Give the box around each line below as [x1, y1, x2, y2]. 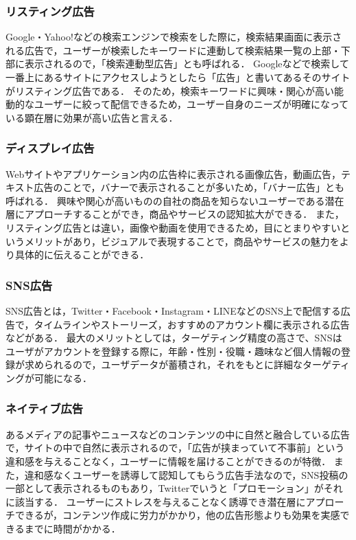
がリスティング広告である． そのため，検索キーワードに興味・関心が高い [5, 83, 334, 98]
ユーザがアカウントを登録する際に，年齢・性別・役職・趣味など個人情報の [5, 344, 342, 358]
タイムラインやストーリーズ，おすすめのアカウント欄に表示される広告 [34, 317, 350, 331]
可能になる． [34, 370, 92, 385]
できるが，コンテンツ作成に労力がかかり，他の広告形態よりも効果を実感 [14, 508, 340, 522]
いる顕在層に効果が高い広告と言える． [5, 110, 178, 124]
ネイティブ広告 [5, 400, 84, 417]
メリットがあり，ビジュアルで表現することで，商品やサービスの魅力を [24, 234, 340, 248]
